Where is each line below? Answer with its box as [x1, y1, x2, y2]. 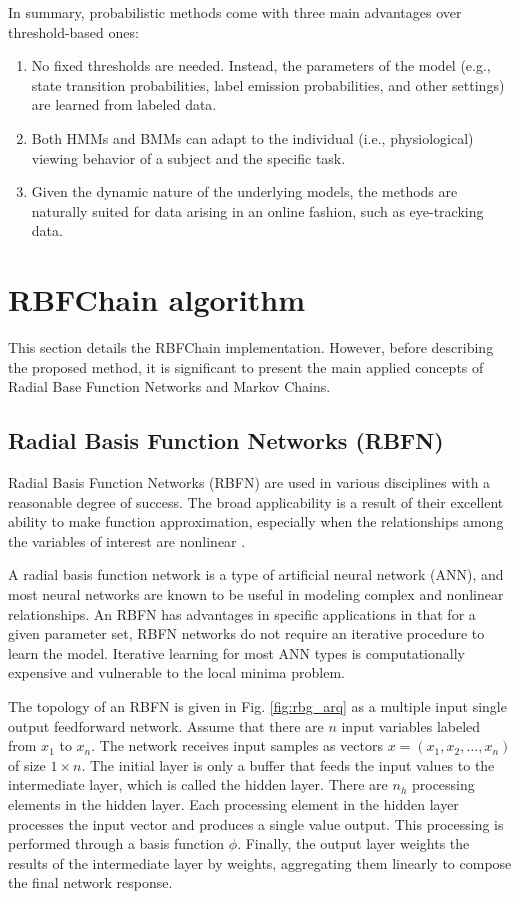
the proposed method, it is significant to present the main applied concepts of [8, 356, 484, 377]
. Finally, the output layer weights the [237, 833, 470, 854]
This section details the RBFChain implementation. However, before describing [8, 337, 494, 358]
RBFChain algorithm [8, 279, 306, 320]
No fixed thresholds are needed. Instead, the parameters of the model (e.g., [31, 55, 491, 76]
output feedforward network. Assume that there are [8, 715, 324, 736]
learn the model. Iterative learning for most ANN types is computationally [8, 642, 465, 663]
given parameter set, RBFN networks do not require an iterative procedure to [8, 623, 485, 644]
